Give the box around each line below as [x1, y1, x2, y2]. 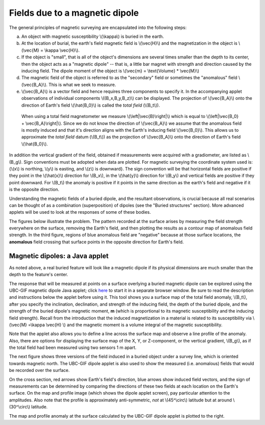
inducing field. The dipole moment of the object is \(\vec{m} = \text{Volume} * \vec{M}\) [21, 68, 200, 74]
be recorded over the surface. [9, 368, 70, 373]
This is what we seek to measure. [48, 82, 116, 87]
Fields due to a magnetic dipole [9, 7, 139, 18]
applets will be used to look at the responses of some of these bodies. [9, 209, 151, 215]
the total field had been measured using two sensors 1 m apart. [9, 344, 137, 351]
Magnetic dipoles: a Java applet [9, 252, 109, 260]
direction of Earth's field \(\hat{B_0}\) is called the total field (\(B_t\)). [21, 102, 160, 108]
